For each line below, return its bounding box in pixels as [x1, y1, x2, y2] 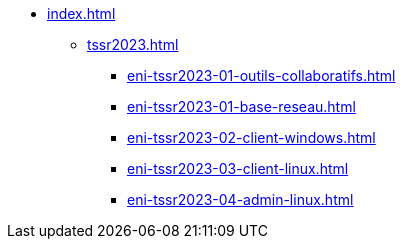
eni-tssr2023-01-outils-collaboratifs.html [127, 67, 396, 84]
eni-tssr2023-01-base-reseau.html [127, 98, 356, 115]
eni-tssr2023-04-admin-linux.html [127, 191, 354, 208]
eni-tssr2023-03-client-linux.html [127, 160, 349, 177]
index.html [47, 5, 116, 22]
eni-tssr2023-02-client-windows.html [127, 129, 376, 146]
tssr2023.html [87, 36, 179, 53]
